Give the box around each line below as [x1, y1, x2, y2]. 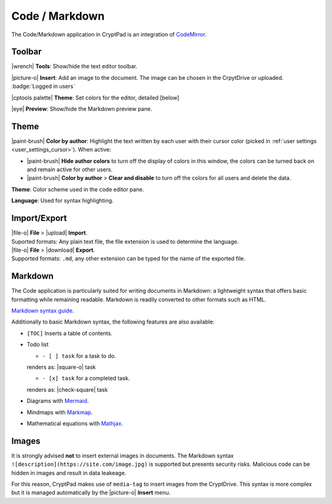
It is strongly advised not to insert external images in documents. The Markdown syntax [11, 452, 234, 459]
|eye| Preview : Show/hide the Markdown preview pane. [11, 105, 152, 113]
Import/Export [11, 213, 67, 223]
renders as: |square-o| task [26, 363, 96, 371]
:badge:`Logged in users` [11, 83, 76, 90]
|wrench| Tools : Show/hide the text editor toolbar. [11, 63, 138, 70]
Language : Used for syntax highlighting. [11, 197, 114, 204]
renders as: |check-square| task [26, 386, 108, 393]
